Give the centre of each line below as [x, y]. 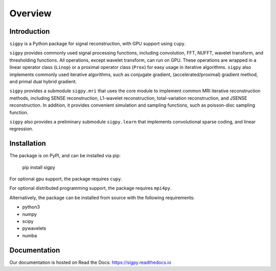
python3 [31, 207]
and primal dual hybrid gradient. [43, 82]
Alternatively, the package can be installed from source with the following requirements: [102, 198]
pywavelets [34, 228]
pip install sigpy [39, 167]
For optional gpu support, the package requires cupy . [66, 179]
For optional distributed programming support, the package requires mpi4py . [90, 188]
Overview [30, 13]
